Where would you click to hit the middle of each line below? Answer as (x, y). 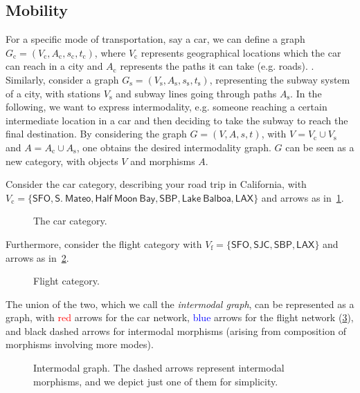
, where (110, 52)
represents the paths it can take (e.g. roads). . (217, 66)
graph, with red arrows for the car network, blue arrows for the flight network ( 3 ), (180, 317)
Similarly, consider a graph (62, 79)
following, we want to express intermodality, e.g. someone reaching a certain (166, 107)
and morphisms (163, 161)
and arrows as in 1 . (303, 197)
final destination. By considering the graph (96, 134)
